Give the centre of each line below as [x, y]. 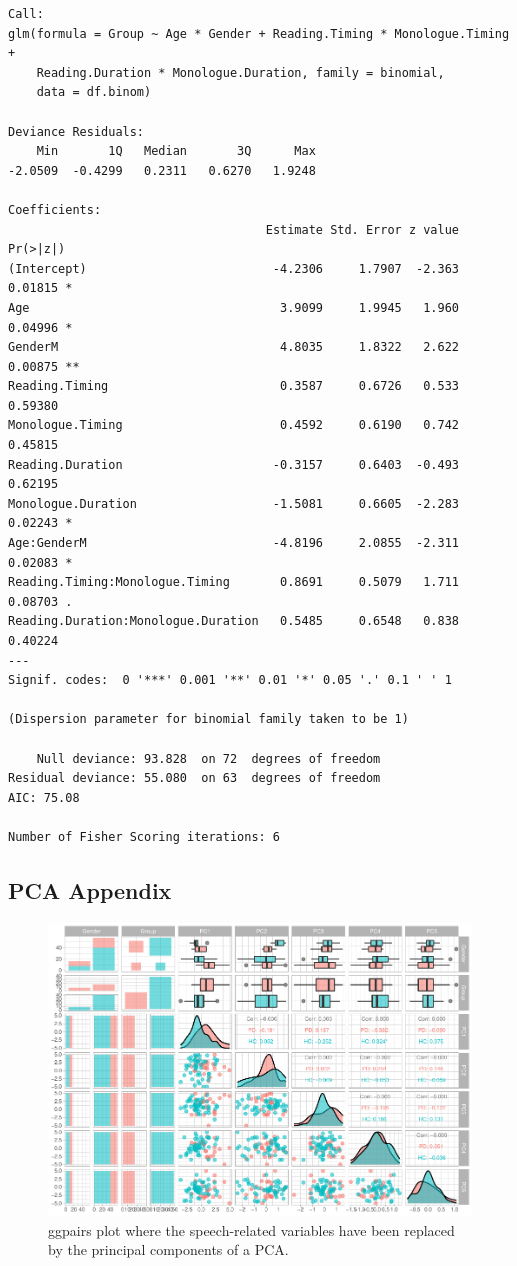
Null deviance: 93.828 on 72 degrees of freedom [208, 758]
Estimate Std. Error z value [362, 229]
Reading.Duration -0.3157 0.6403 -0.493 [234, 464]
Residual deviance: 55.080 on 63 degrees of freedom [194, 778]
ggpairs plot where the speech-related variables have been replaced [251, 1229]
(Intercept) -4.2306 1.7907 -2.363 [234, 268]
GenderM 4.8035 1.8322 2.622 [234, 347]
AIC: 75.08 [44, 797]
